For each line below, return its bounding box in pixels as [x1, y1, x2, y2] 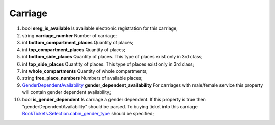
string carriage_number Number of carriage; [22, 32, 117, 38]
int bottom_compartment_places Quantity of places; [22, 40, 134, 46]
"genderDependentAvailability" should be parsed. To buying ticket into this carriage [22, 103, 198, 109]
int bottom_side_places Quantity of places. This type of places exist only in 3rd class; [22, 54, 203, 60]
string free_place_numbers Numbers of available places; [22, 75, 143, 81]
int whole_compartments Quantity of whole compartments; [22, 68, 148, 74]
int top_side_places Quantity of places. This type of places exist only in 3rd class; [22, 61, 195, 67]
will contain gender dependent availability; [22, 89, 112, 96]
